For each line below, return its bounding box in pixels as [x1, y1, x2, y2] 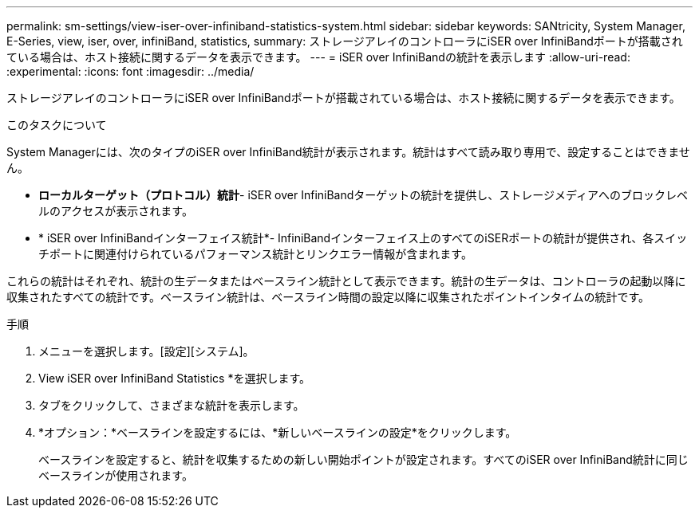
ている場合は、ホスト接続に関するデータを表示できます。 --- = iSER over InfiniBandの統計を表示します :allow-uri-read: [6, 50, 630, 64]
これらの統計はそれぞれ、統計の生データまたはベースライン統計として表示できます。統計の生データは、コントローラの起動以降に [6, 274, 686, 288]
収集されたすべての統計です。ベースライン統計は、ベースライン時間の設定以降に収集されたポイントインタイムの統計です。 [6, 290, 650, 304]
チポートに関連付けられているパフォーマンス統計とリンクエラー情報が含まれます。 [38, 247, 472, 261]
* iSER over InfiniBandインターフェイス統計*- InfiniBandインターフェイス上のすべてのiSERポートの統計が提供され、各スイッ [38, 231, 688, 245]
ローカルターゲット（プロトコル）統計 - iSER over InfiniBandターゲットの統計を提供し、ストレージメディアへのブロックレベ [38, 188, 689, 202]
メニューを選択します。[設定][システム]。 [38, 344, 255, 358]
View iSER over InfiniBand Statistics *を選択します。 [38, 371, 311, 385]
